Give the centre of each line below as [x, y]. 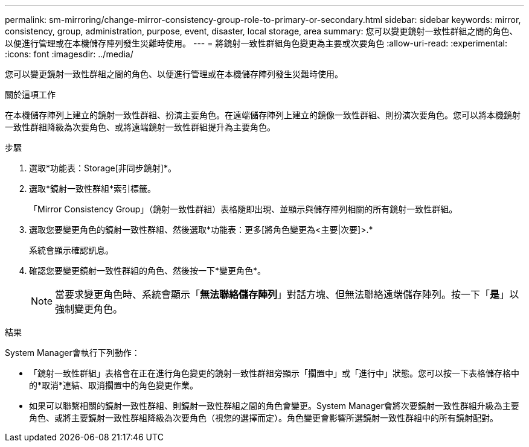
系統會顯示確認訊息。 [71, 250]
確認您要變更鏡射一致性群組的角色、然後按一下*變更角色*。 [148, 271]
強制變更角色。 [89, 309]
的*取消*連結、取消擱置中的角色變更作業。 [114, 385]
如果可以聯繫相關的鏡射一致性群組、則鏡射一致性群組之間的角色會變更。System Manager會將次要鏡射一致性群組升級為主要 [274, 406]
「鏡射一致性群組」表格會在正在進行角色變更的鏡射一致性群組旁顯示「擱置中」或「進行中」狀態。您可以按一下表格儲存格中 [274, 373]
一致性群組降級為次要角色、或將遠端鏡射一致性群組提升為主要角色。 [140, 127]
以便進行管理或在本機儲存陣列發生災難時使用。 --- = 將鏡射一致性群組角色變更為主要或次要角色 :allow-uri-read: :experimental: [256, 43]
